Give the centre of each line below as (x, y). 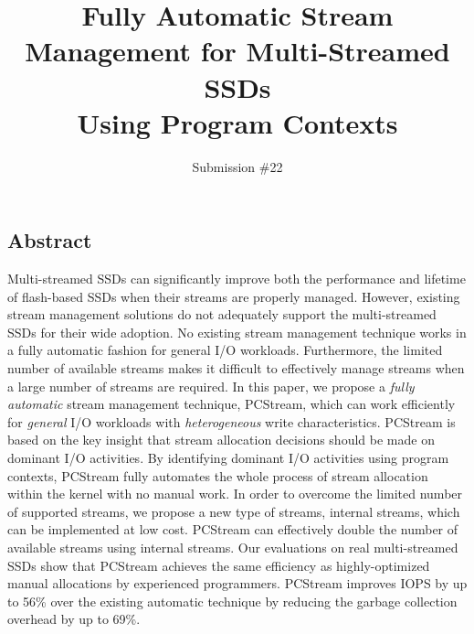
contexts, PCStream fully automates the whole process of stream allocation (218, 475)
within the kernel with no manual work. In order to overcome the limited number (235, 494)
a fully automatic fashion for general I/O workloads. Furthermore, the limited (225, 350)
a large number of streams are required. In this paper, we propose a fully (211, 386)
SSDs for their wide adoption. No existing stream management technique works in (237, 332)
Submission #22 (237, 166)
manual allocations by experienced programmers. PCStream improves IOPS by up (237, 583)
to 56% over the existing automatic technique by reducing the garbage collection (232, 601)
